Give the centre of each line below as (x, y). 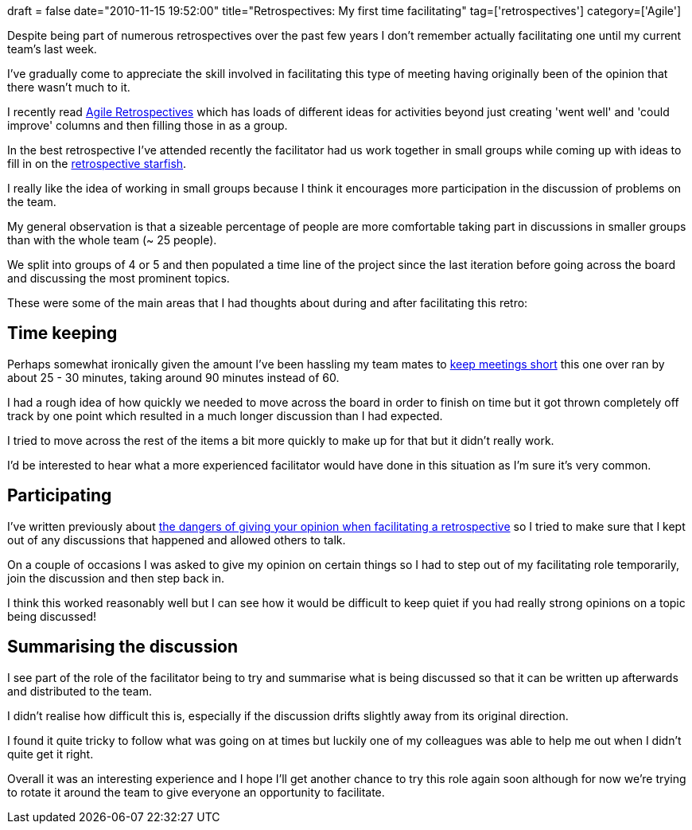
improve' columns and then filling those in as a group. (148, 125)
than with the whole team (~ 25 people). (112, 240)
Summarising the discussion (123, 647)
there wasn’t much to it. (69, 87)
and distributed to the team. (80, 691)
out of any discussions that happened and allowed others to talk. (177, 540)
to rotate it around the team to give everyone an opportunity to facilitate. (196, 792)
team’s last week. (52, 49)
